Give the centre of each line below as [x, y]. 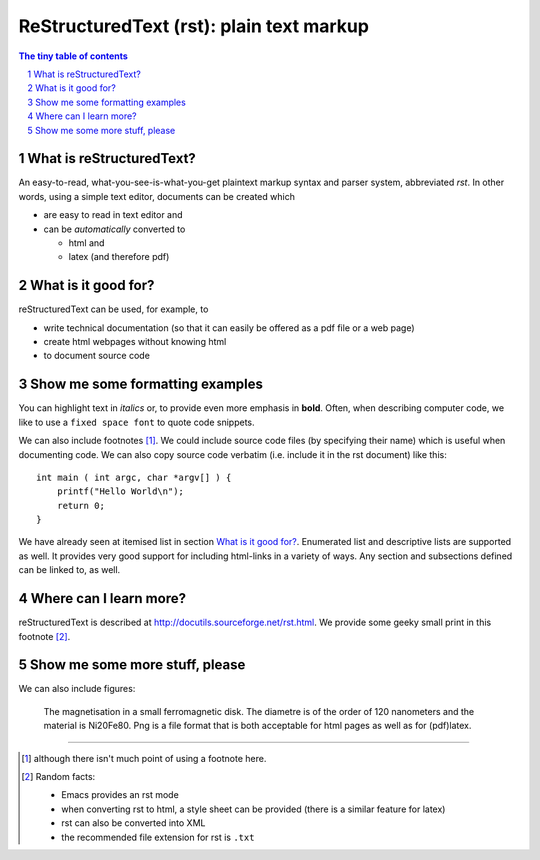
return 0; [80, 505]
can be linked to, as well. [69, 570]
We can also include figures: [77, 689]
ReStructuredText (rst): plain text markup [194, 26]
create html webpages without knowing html [135, 342]
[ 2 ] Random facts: [58, 777]
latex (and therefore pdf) [119, 257]
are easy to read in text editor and [113, 215]
